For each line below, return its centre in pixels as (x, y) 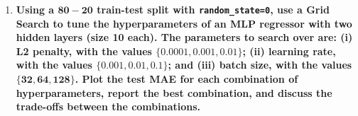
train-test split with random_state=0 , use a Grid (213, 9)
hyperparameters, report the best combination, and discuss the (174, 92)
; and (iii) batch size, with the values (260, 65)
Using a (35, 9)
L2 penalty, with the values (84, 51)
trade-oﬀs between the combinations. (108, 106)
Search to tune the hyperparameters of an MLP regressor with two (184, 23)
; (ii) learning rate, (289, 51)
